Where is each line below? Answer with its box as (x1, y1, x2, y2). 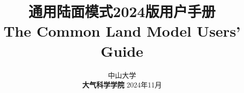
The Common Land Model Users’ (3, 21, 241, 41)
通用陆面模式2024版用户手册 (28, 1, 216, 22)
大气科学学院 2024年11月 (82, 79, 162, 90)
